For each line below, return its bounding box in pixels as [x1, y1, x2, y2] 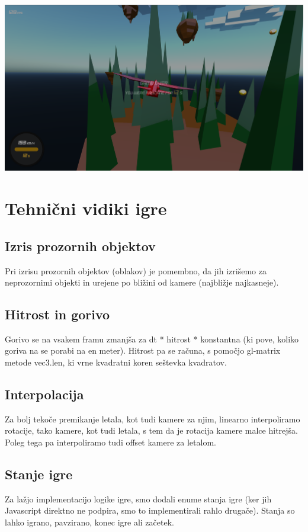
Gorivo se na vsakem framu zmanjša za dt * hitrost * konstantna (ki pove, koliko [5, 332, 299, 345]
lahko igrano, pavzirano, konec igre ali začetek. [5, 516, 174, 528]
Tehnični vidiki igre [5, 196, 167, 220]
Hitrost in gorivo [5, 305, 110, 323]
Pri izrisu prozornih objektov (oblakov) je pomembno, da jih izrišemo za [5, 264, 267, 277]
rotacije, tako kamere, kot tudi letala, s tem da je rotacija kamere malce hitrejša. [5, 424, 298, 437]
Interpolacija [5, 385, 84, 403]
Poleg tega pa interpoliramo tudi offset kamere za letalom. [5, 436, 216, 448]
